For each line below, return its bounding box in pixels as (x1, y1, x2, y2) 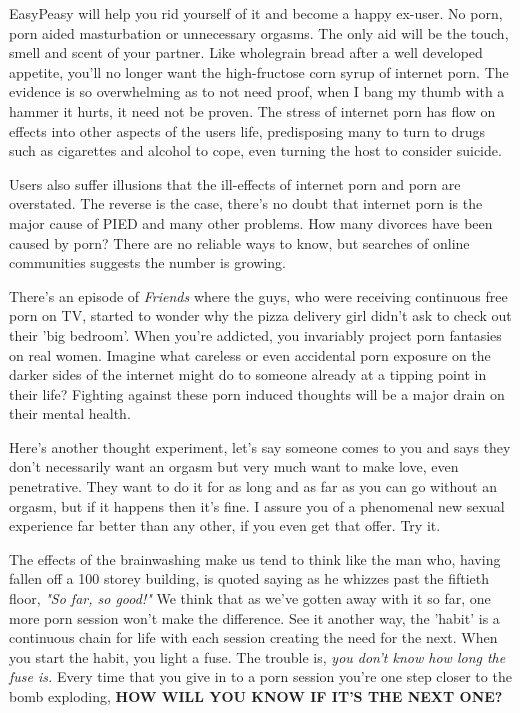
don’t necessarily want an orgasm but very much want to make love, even (9, 456, 459, 477)
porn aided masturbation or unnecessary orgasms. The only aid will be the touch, (9, 22, 509, 43)
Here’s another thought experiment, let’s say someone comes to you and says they (9, 436, 511, 457)
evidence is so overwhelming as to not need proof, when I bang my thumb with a (9, 81, 505, 102)
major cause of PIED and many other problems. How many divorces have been (9, 212, 493, 233)
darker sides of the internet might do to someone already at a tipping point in (9, 364, 487, 385)
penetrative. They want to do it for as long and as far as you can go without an (9, 476, 498, 497)
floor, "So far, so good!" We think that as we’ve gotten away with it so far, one (9, 588, 491, 609)
